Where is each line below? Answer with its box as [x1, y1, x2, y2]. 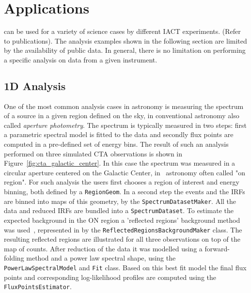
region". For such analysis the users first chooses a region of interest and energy [4, 177, 239, 187]
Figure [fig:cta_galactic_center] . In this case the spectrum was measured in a [4, 158, 235, 168]
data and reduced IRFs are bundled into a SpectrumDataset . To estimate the [4, 205, 234, 216]
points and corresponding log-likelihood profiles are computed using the [4, 272, 217, 282]
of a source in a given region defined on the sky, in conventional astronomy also [4, 110, 239, 121]
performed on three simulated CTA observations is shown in [4, 148, 183, 158]
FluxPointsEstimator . [4, 281, 72, 292]
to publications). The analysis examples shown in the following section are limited [4, 35, 247, 46]
